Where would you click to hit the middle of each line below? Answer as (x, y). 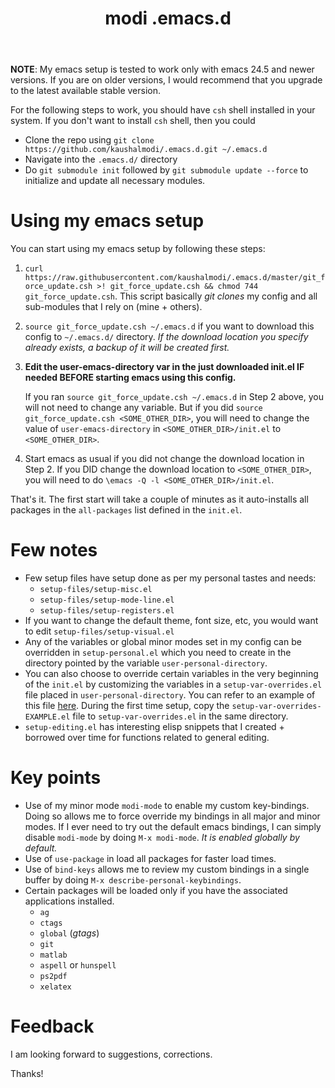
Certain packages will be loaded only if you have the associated (156, 890)
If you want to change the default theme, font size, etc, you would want (171, 621)
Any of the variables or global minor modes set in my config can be (163, 642)
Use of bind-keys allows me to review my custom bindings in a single (167, 869)
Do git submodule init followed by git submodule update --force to (166, 170)
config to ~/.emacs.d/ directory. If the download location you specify (166, 337)
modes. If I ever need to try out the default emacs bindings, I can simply (173, 826)
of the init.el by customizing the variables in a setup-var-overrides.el (173, 684)
